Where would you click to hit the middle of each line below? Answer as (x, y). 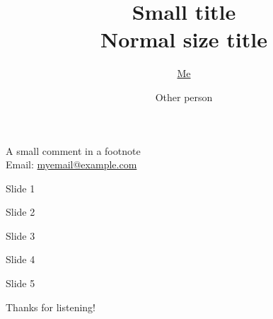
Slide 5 (21, 283)
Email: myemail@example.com (71, 164)
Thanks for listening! (51, 307)
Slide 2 (21, 212)
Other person (184, 97)
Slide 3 (21, 235)
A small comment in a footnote (73, 150)
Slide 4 (21, 259)
